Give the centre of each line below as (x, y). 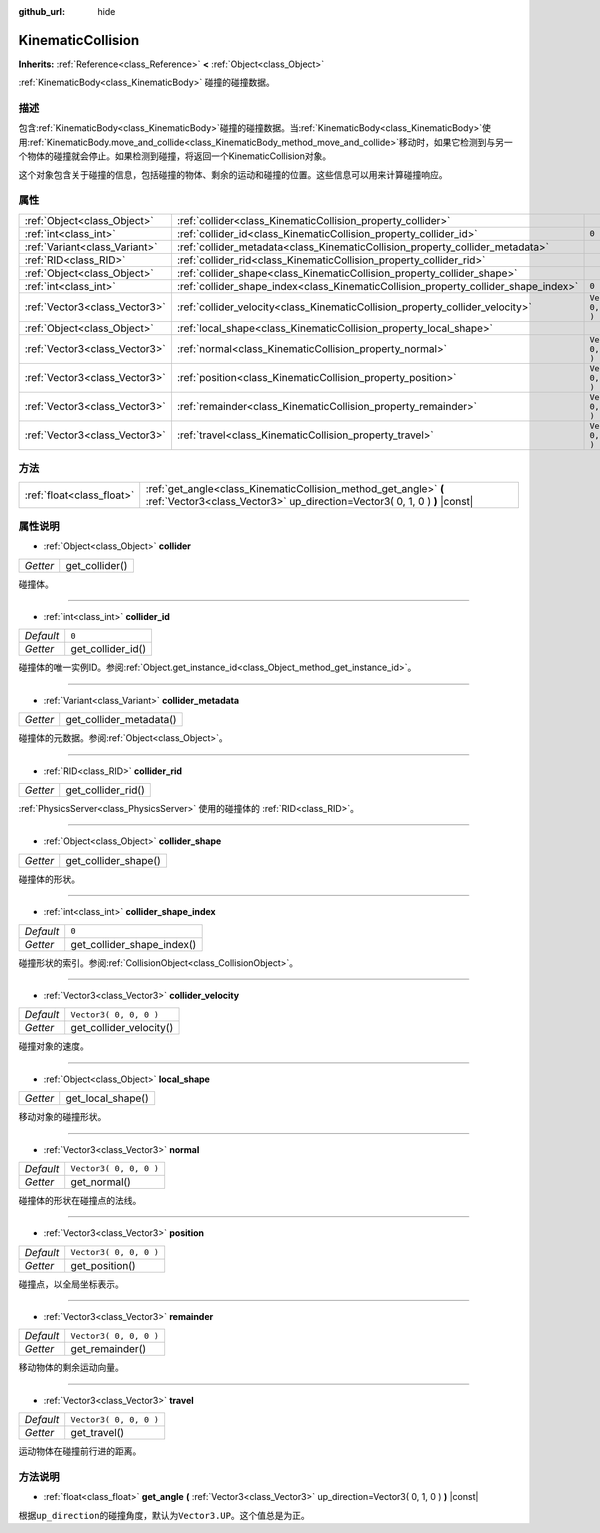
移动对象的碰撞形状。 (62, 1117)
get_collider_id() (108, 649)
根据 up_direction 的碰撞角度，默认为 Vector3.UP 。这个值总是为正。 (164, 1515)
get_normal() (101, 1182)
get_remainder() (108, 1349)
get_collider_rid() (105, 790)
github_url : (41, 11)
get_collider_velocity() (122, 1028)
